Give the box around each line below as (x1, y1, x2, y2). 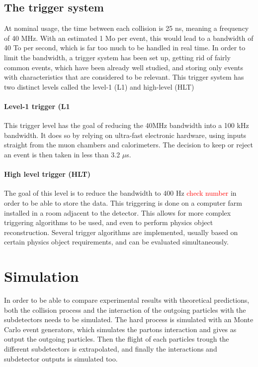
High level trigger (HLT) (4, 169, 91, 179)
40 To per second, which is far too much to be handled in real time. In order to (4, 42, 246, 53)
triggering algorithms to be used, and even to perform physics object (4, 217, 213, 228)
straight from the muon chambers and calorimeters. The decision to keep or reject (4, 139, 254, 150)
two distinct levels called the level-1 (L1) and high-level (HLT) (4, 81, 194, 92)
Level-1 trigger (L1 (4, 101, 70, 111)
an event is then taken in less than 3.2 (4, 149, 120, 159)
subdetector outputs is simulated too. (4, 353, 118, 364)
